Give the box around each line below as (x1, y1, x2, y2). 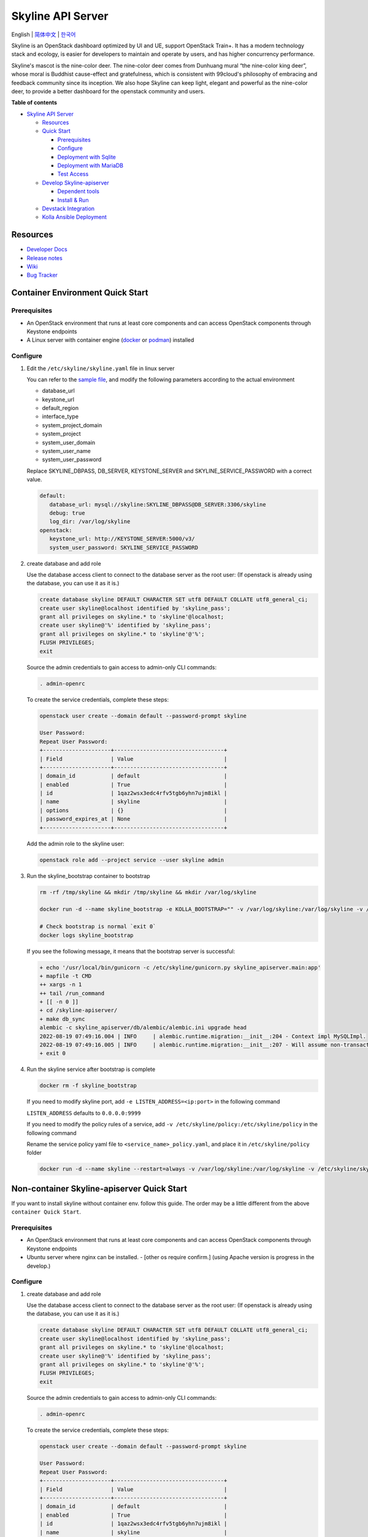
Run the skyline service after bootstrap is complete (26, 1065, 156, 1073)
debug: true (49, 509, 85, 516)
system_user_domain (42, 438, 96, 446)
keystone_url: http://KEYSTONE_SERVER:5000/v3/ (49, 535, 196, 542)
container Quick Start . (11, 1208, 82, 1215)
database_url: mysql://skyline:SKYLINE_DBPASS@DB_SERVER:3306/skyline (49, 501, 266, 508)
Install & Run (57, 196, 89, 203)
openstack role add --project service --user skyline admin (39, 856, 224, 863)
